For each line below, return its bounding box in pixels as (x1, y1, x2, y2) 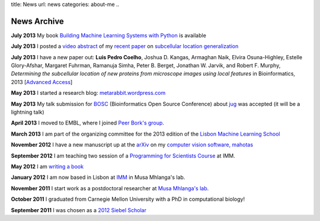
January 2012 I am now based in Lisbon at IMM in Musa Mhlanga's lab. (11, 174, 185, 181)
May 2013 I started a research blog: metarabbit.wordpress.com (11, 89, 166, 97)
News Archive (11, 16, 65, 26)
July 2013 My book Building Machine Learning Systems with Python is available (11, 31, 207, 39)
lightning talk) (11, 108, 44, 116)
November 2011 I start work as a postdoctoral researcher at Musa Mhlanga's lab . (11, 184, 209, 192)
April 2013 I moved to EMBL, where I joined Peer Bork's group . (11, 119, 164, 127)
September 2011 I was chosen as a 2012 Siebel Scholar (11, 206, 146, 213)
